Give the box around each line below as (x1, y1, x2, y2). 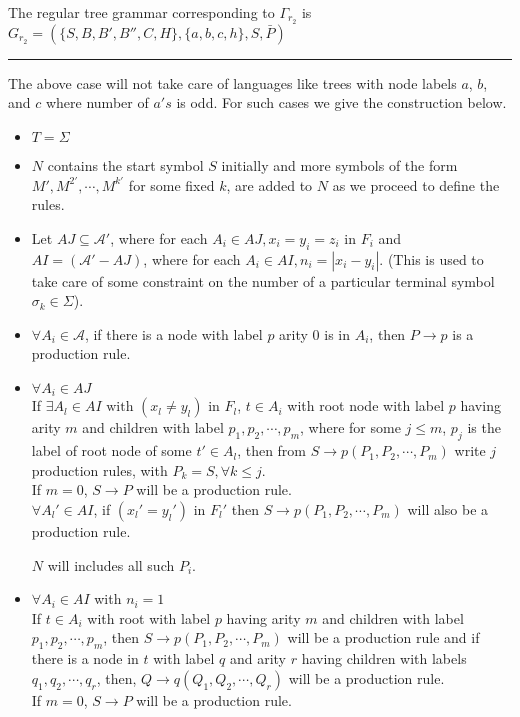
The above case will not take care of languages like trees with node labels (8, 72, 457, 93)
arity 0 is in (279, 323, 351, 344)
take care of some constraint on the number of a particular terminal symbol (31, 270, 495, 291)
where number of (45, 92, 149, 113)
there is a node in (31, 648, 139, 669)
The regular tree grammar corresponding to (8, 2, 275, 22)
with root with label (87, 607, 211, 628)
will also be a (407, 499, 489, 520)
